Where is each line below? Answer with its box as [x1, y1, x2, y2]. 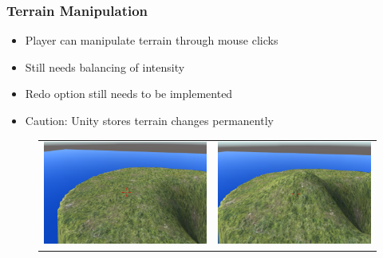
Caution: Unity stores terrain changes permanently [25, 112, 274, 128]
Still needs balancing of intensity [25, 58, 185, 75]
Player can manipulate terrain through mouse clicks [25, 32, 278, 49]
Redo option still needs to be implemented [25, 85, 233, 102]
